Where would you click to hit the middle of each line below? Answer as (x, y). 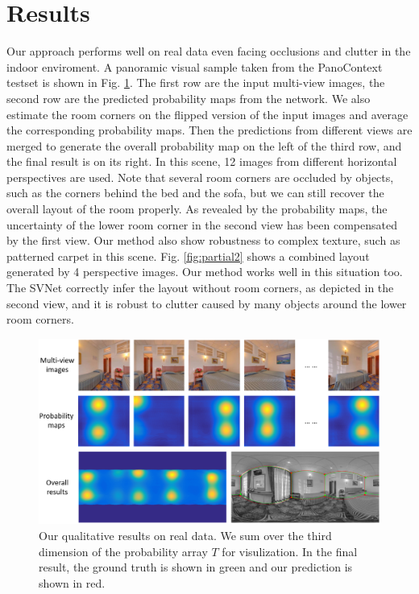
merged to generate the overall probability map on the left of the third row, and (204, 145)
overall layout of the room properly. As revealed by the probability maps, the (197, 209)
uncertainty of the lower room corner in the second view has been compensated (202, 224)
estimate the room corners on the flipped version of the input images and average (207, 114)
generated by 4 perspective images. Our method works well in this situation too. (205, 272)
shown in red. (72, 582)
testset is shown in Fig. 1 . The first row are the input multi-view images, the (196, 82)
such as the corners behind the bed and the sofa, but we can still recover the (195, 193)
